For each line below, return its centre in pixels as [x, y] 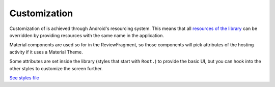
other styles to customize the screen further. [56, 68]
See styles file [24, 78]
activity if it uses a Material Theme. [46, 52]
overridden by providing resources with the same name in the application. [87, 35]
